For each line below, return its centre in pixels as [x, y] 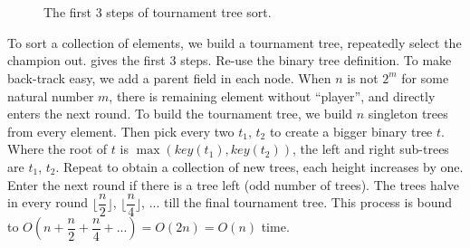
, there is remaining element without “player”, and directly [272, 95]
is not [363, 77]
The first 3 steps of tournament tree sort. [158, 12]
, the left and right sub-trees [370, 149]
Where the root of [58, 149]
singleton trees [408, 114]
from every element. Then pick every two [121, 131]
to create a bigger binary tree [351, 131]
